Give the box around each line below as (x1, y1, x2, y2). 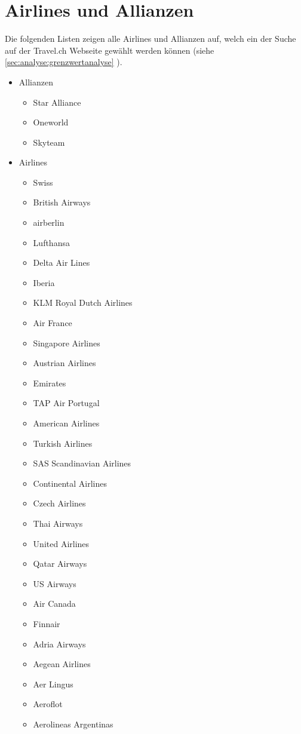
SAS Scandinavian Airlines (33, 457, 131, 469)
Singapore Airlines (33, 336, 100, 349)
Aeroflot (33, 698, 63, 710)
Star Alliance (33, 96, 81, 108)
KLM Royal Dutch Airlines (33, 296, 133, 309)
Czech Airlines (33, 497, 86, 509)
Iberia (33, 276, 55, 288)
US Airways (33, 577, 76, 589)
